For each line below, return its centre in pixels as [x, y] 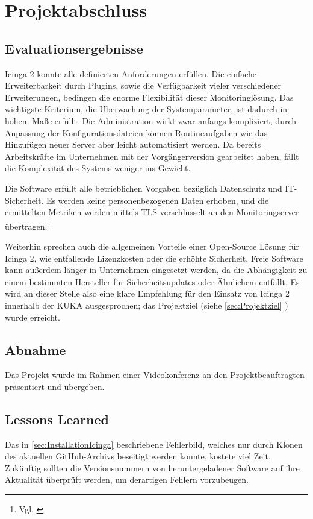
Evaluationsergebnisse [74, 48]
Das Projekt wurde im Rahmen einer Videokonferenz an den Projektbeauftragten [155, 375]
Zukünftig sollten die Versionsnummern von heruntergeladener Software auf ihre [152, 467]
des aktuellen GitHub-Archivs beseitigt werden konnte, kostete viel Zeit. [138, 456]
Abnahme [36, 349]
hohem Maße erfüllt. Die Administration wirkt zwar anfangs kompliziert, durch [151, 120]
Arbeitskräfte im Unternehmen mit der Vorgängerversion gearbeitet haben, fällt [152, 156]
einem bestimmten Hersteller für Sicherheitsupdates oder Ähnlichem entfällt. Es [152, 281]
